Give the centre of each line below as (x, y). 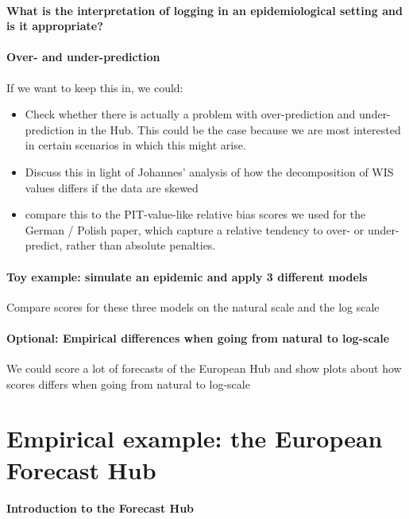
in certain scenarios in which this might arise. (135, 145)
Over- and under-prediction (83, 57)
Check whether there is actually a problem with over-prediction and (190, 114)
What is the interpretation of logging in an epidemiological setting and (204, 10)
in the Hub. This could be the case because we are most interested (239, 129)
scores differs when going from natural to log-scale (128, 383)
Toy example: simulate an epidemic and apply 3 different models (187, 276)
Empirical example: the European (195, 438)
